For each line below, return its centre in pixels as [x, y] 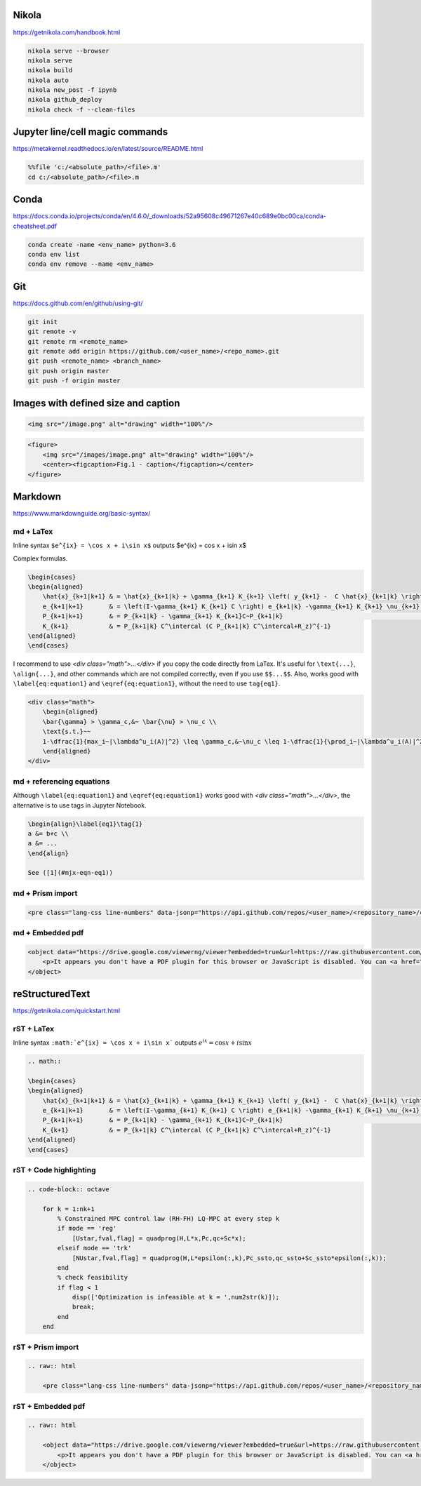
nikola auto [48, 80]
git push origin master [69, 371]
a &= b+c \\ [48, 834]
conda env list [54, 254]
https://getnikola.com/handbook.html [67, 32]
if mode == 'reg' [87, 1229]
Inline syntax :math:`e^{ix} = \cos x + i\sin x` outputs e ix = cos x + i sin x [133, 1042]
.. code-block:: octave [69, 1189]
